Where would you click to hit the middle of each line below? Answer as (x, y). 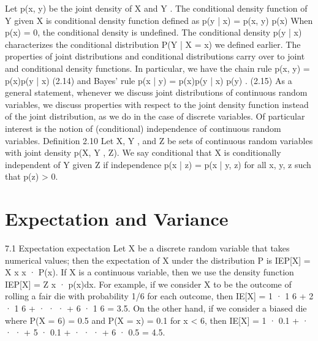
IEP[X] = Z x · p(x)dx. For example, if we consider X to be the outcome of (148, 284)
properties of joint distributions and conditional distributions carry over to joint (155, 56)
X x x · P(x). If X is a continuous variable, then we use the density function (150, 272)
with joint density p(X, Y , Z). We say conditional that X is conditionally (143, 152)
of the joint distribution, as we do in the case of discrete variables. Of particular (155, 116)
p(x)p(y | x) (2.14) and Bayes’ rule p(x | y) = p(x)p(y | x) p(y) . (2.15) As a (149, 80)
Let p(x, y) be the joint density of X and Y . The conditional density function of (156, 8)
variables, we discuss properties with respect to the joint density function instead (157, 104)
